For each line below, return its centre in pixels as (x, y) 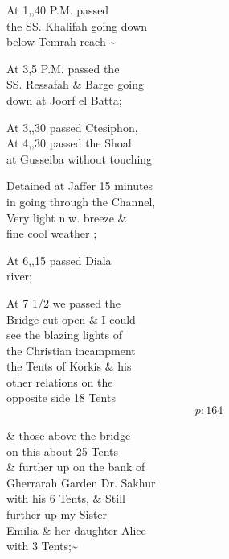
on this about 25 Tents (62, 451)
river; (19, 276)
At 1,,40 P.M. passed (58, 10)
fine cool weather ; (52, 233)
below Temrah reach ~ (61, 41)
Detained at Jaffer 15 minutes (80, 186)
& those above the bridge (69, 435)
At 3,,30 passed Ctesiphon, (72, 127)
